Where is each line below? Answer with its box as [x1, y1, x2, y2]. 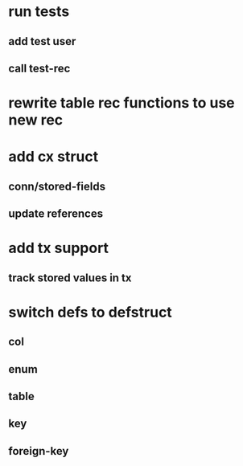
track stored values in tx [8, 271, 132, 284]
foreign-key [8, 444, 69, 458]
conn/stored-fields [8, 179, 106, 193]
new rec [8, 111, 64, 129]
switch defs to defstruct [8, 303, 173, 321]
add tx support [8, 239, 109, 257]
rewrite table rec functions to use [8, 94, 235, 112]
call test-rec [8, 61, 71, 75]
